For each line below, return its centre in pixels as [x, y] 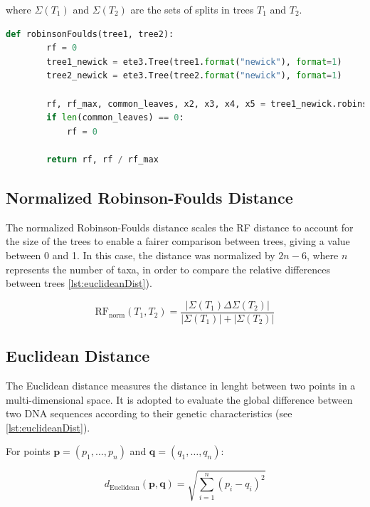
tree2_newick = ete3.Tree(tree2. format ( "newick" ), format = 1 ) [194, 76]
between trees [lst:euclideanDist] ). [79, 283]
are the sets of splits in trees [192, 9]
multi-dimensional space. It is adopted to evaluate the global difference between [179, 399]
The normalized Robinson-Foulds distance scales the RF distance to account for [180, 227]
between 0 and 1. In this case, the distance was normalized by [141, 255]
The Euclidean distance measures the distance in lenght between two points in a [181, 385]
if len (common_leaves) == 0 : [115, 118]
